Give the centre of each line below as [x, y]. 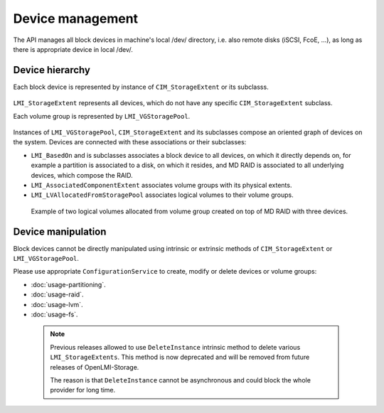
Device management [76, 18]
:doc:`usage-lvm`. [57, 304]
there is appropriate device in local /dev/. [73, 49]
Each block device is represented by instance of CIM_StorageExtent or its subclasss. [141, 87]
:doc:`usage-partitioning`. [68, 284]
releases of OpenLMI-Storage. [95, 367]
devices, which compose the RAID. [82, 175]
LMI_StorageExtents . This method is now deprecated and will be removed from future [180, 357]
